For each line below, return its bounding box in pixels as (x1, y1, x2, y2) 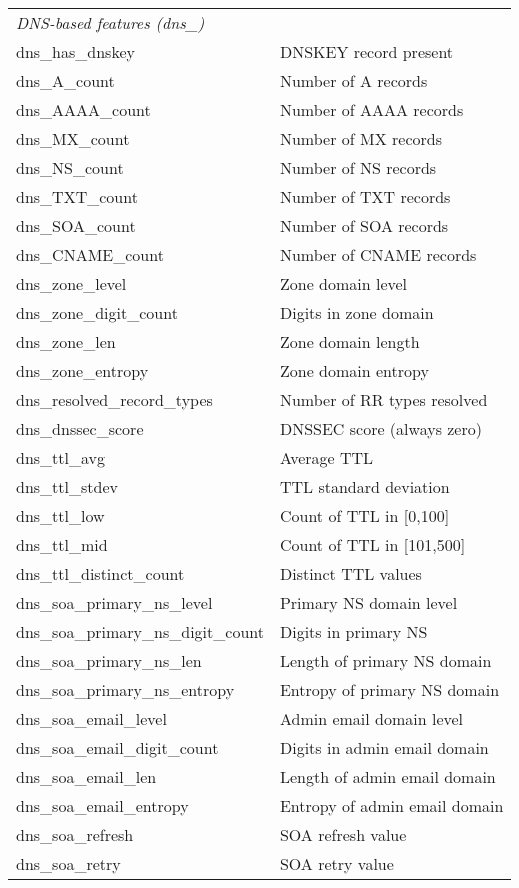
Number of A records (279, 69, 428, 92)
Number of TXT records (279, 185, 451, 208)
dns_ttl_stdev (16, 475, 118, 498)
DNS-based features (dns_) (16, 11, 205, 34)
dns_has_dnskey (16, 40, 135, 63)
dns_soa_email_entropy (16, 794, 189, 817)
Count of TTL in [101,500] (279, 533, 466, 556)
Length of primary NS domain (279, 649, 492, 672)
